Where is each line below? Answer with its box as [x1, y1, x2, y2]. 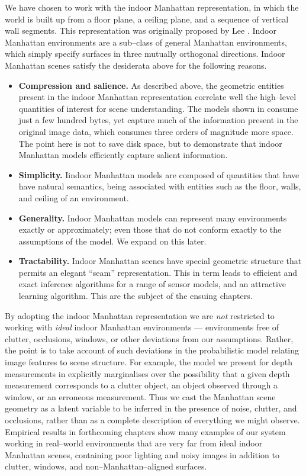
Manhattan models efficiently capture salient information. [18, 149, 228, 161]
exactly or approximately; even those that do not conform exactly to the [18, 223, 282, 236]
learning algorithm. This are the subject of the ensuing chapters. [18, 290, 253, 302]
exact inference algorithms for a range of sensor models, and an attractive [18, 278, 286, 290]
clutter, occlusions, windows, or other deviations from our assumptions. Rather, [5, 332, 294, 345]
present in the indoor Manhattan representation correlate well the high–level [18, 91, 297, 103]
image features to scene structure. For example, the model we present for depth [5, 356, 293, 368]
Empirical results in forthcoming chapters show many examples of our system [5, 425, 286, 438]
